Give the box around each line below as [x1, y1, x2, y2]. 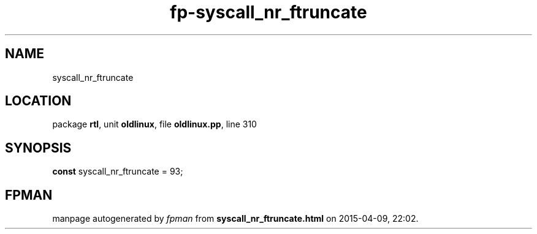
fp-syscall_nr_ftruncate [170, 2, 367, 23]
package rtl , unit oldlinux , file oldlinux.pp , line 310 [52, 119, 257, 130]
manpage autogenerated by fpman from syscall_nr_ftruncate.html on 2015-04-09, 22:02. [52, 213, 419, 224]
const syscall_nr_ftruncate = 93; [52, 166, 183, 177]
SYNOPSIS [5, 140, 72, 156]
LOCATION [5, 93, 72, 109]
